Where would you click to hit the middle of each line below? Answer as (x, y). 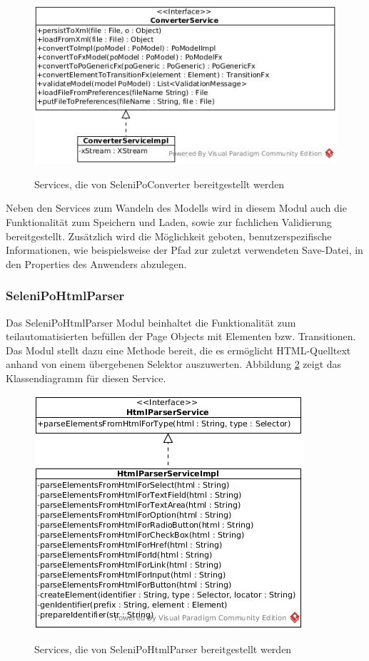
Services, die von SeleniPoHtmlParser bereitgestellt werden (163, 649)
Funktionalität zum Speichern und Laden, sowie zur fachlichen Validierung (169, 222)
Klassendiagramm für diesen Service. (86, 378)
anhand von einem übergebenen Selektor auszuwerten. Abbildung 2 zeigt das (174, 364)
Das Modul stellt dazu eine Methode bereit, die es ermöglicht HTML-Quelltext (178, 350)
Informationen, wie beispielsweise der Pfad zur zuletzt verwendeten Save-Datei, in (184, 250)
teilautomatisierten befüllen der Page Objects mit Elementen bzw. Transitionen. (181, 336)
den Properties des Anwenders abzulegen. (96, 263)
